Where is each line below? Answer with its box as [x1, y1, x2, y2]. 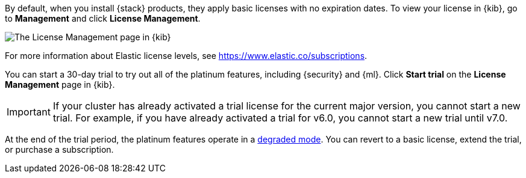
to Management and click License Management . [5, 13, 201, 23]
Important [7, 106, 51, 118]
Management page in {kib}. [5, 79, 115, 90]
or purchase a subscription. [5, 144, 114, 155]
